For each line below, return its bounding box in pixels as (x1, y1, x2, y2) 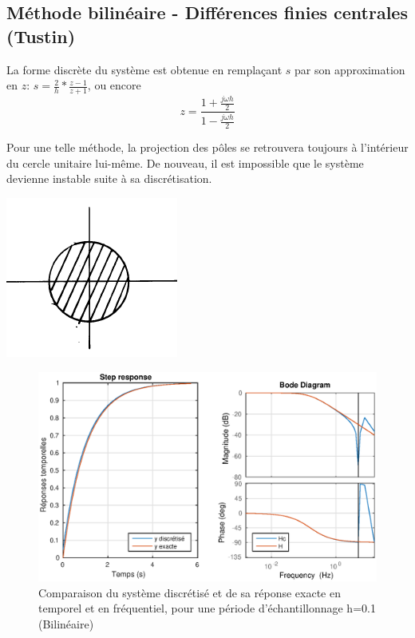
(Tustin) (6, 23, 76, 48)
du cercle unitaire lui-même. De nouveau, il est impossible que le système (6, 154, 364, 171)
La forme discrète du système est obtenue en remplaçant (6, 61, 283, 77)
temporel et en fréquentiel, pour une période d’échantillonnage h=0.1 (38, 600, 376, 616)
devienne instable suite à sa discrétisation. (6, 170, 212, 187)
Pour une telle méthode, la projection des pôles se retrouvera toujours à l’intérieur (6, 139, 409, 156)
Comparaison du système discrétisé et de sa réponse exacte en (38, 584, 341, 600)
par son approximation (294, 61, 405, 77)
